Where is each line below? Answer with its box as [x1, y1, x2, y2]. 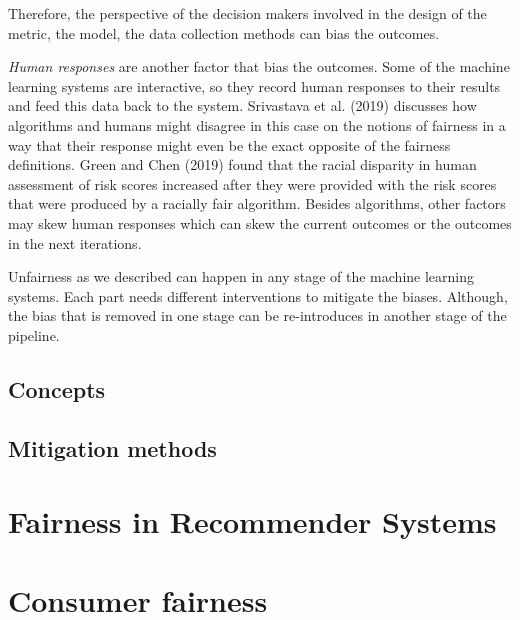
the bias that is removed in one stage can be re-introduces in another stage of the [8, 305, 507, 326]
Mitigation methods [8, 432, 217, 463]
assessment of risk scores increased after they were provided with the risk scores [8, 173, 497, 194]
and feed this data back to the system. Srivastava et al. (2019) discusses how [8, 95, 477, 116]
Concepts [8, 373, 106, 404]
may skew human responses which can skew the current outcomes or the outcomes [8, 212, 512, 233]
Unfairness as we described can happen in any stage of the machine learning [8, 266, 474, 287]
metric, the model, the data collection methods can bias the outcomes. [8, 22, 440, 43]
